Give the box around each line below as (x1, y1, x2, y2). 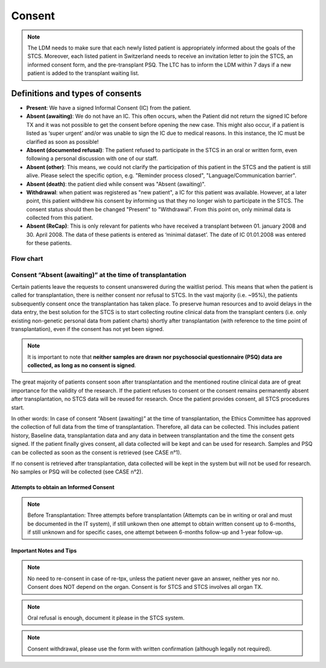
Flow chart (11, 254, 43, 263)
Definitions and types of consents (11, 88, 142, 98)
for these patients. (26, 239, 72, 247)
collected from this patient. (26, 214, 94, 222)
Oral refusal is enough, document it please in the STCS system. (27, 614, 185, 621)
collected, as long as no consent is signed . (27, 362, 136, 369)
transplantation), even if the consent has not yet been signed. (11, 325, 164, 332)
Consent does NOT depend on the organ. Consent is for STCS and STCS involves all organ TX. (27, 583, 263, 591)
